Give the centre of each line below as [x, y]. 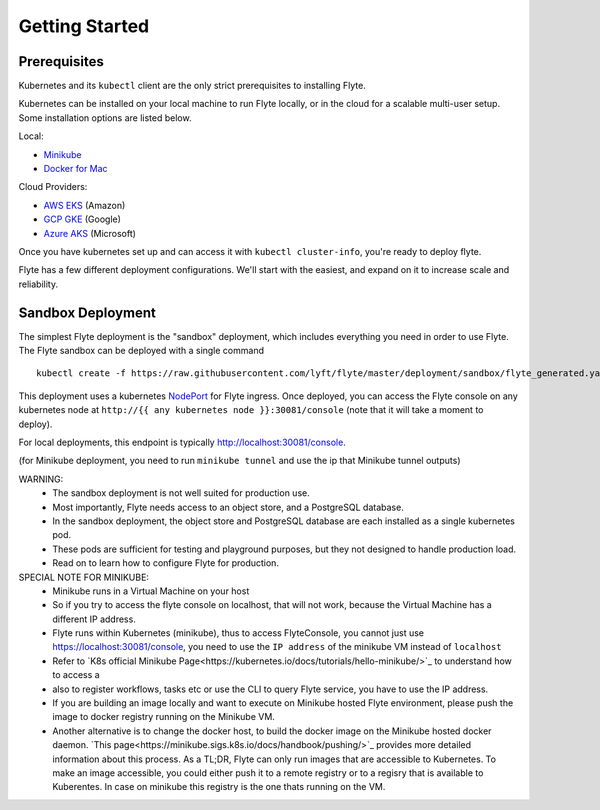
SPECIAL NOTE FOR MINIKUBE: [84, 577]
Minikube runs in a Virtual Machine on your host [151, 591]
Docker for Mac [76, 169]
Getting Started [84, 26]
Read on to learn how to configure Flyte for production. [166, 563]
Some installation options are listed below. [105, 117]
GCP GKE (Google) [82, 219]
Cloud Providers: [53, 187]
